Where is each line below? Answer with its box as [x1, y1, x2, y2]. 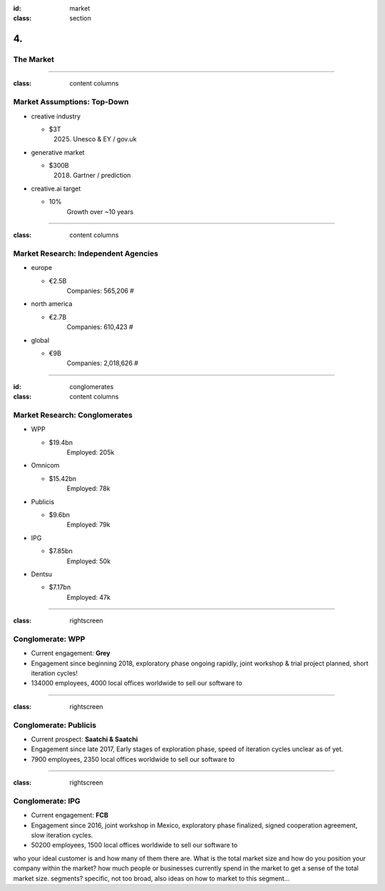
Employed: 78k [66, 484, 111, 493]
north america [31, 300, 73, 308]
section [69, 14, 92, 23]
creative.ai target [31, 184, 81, 193]
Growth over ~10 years [66, 207, 134, 216]
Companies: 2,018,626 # [66, 359, 139, 368]
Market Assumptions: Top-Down [13, 97, 129, 107]
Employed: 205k [66, 448, 115, 456]
